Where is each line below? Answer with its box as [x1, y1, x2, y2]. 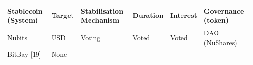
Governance [203, 5, 244, 16]
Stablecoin [7, 5, 43, 16]
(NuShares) [203, 37, 237, 47]
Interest [170, 10, 197, 20]
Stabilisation [80, 5, 124, 16]
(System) [7, 15, 38, 25]
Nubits [7, 32, 27, 42]
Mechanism [80, 15, 120, 25]
